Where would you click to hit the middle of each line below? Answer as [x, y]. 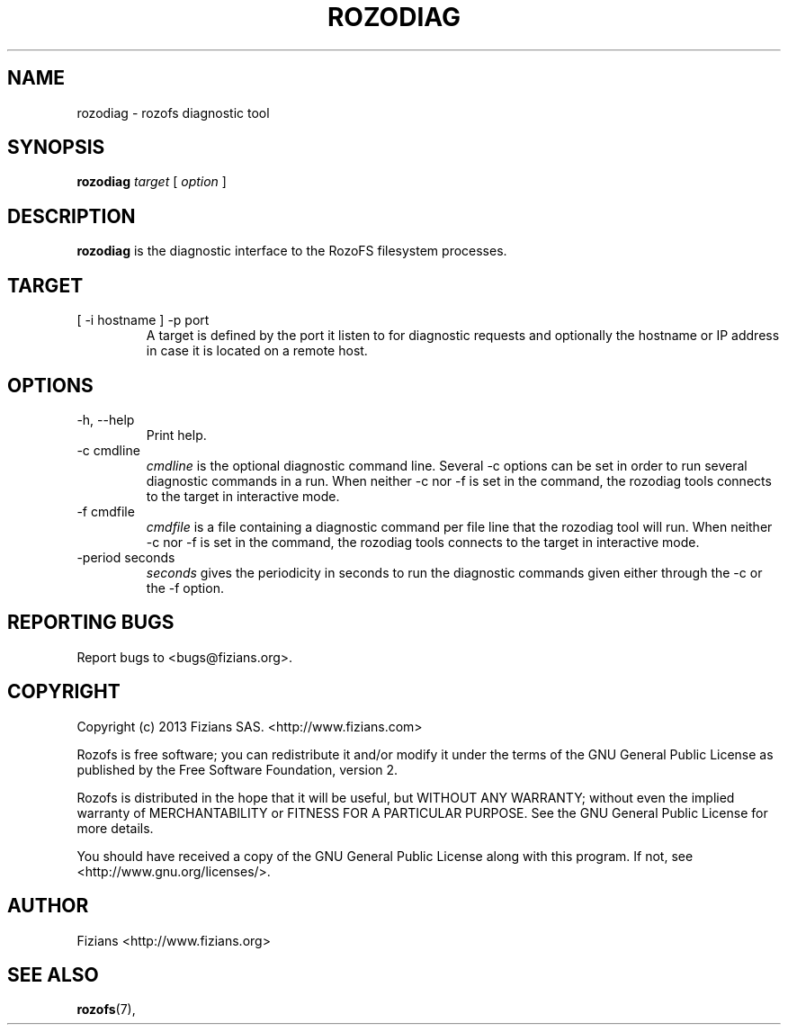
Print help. [176, 435]
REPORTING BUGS [91, 623]
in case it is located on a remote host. [257, 351]
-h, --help [106, 419]
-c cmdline [108, 450]
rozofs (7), [106, 1010]
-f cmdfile [106, 511]
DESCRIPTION [72, 216]
